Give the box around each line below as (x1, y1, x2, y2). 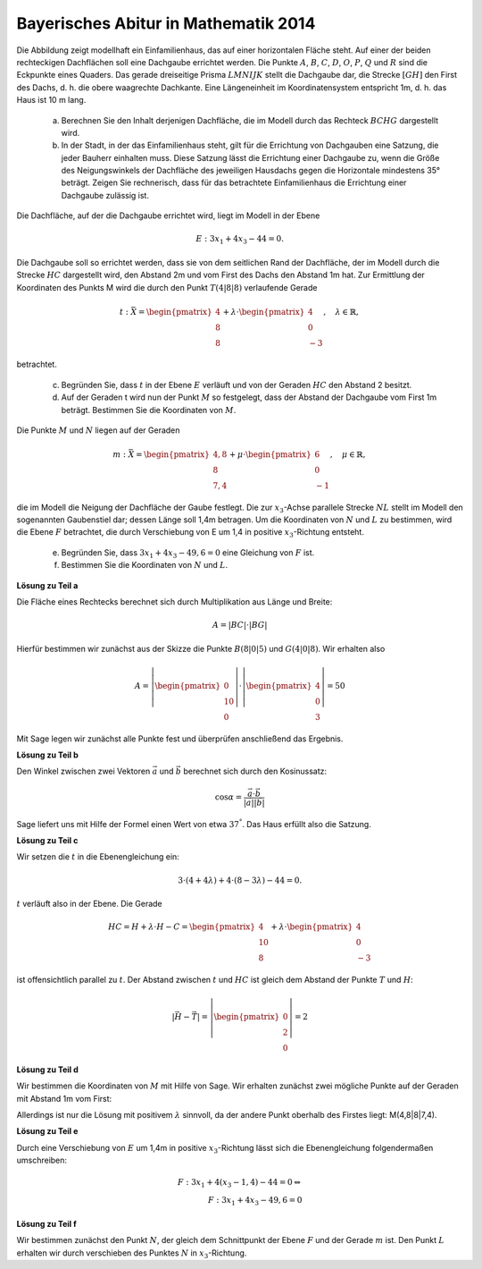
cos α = (214, 792, 243, 802)
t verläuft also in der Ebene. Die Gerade (16, 898, 162, 909)
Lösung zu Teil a (16, 580, 79, 590)
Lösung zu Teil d (16, 1064, 79, 1075)
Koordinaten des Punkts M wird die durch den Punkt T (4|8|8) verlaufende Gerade (16, 282, 318, 292)
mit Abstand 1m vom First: (16, 1093, 112, 1104)
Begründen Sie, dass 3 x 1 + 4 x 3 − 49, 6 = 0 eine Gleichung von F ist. (61, 546, 315, 560)
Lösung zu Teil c (16, 834, 79, 845)
